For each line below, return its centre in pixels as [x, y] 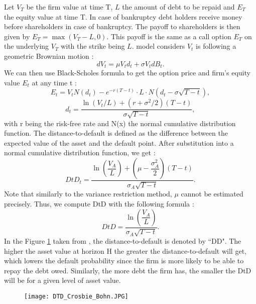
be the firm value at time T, [70, 7]
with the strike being [93, 46]
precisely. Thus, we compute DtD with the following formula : [99, 204]
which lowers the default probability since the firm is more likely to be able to [124, 261]
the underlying [27, 46]
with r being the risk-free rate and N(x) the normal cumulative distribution [120, 123]
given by [17, 36]
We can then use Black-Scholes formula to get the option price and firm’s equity [127, 73]
